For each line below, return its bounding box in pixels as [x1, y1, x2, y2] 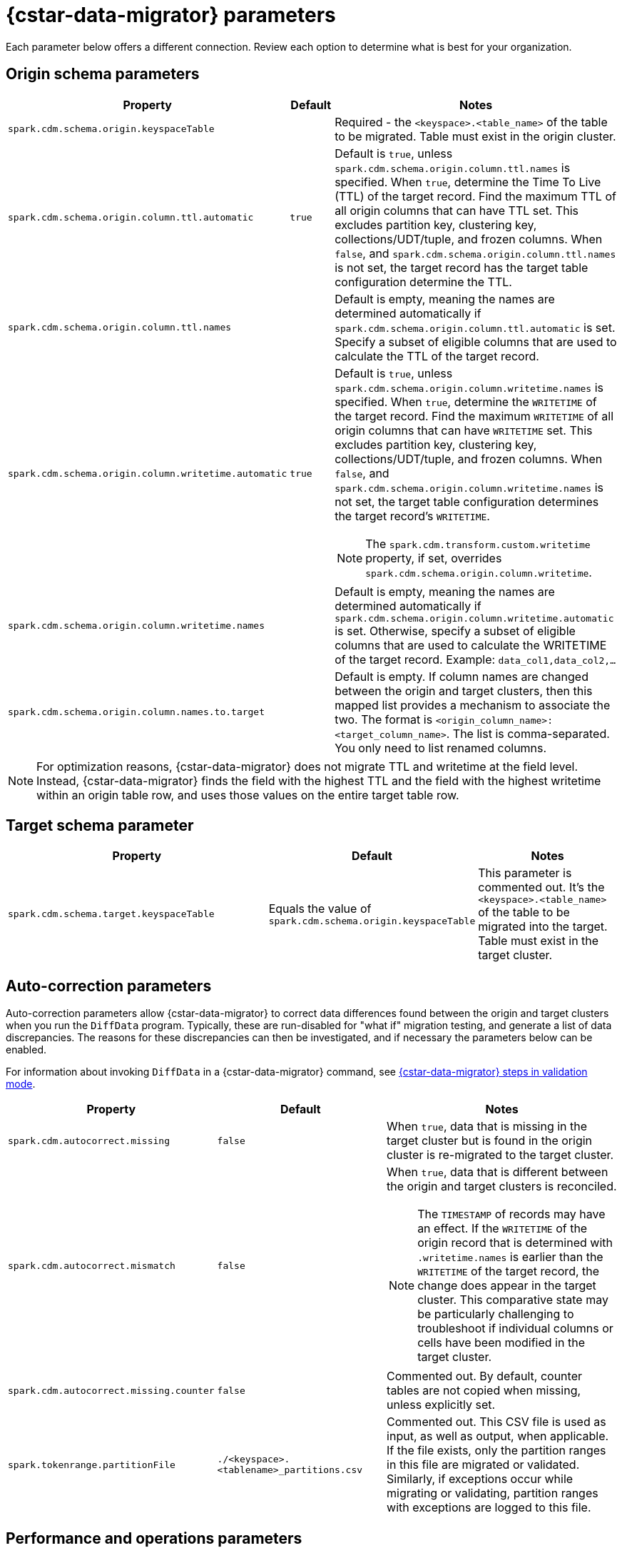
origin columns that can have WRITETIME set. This [335, 423, 593, 437]
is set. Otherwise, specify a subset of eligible [335, 623, 576, 638]
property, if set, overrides [365, 550, 502, 565]
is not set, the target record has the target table [335, 260, 588, 275]
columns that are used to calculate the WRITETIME [335, 637, 607, 652]
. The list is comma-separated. [446, 726, 610, 741]
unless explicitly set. [387, 1397, 496, 1412]
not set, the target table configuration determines [335, 494, 599, 509]
